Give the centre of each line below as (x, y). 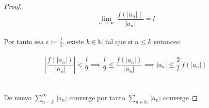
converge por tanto (97, 97)
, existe (73, 41)
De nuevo (18, 97)
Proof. (13, 6)
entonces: (167, 41)
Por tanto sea (24, 41)
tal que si (119, 41)
